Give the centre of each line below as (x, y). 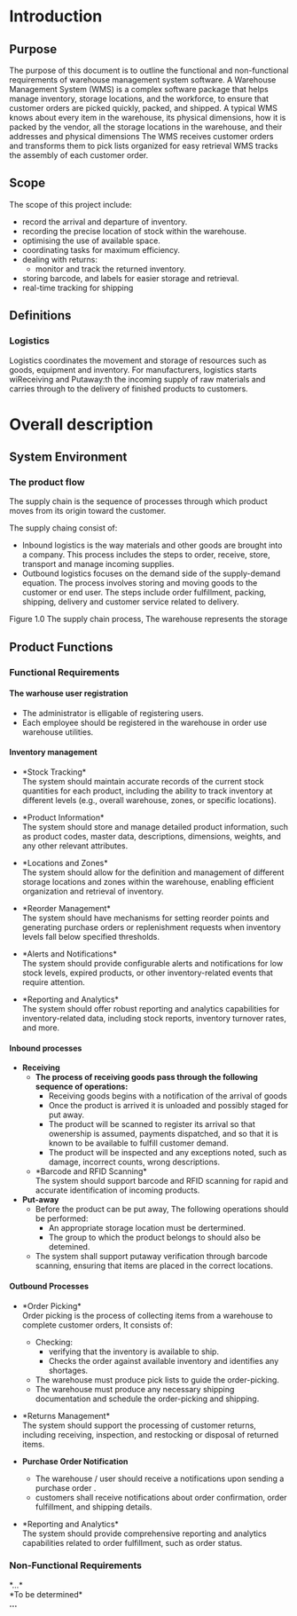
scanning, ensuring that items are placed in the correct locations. (154, 1265)
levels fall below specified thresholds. (91, 937)
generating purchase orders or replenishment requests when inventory (151, 927)
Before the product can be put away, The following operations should (162, 1210)
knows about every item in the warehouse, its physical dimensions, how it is (148, 118)
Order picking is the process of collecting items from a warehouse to (147, 1315)
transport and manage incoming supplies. (98, 564)
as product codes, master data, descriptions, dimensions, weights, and (152, 837)
